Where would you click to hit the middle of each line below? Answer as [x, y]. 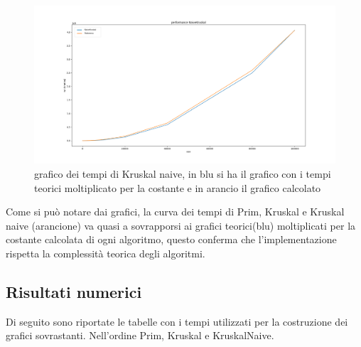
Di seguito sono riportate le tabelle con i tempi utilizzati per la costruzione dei [177, 321]
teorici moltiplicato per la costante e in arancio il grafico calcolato [178, 187]
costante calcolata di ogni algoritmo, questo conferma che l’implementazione [171, 239]
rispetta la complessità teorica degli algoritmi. [106, 253]
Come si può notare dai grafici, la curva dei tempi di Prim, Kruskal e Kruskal [175, 212]
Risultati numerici [74, 291]
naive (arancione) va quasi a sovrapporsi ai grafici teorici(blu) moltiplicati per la [181, 225]
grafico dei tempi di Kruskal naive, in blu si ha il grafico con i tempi [183, 173]
